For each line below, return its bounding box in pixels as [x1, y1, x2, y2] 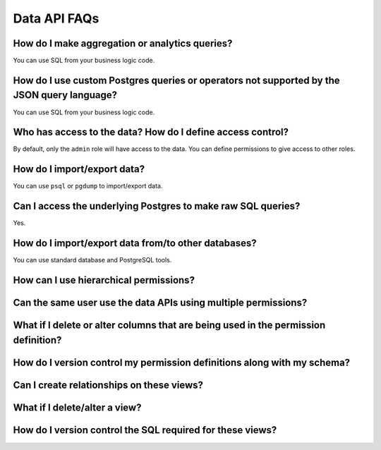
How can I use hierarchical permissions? [13, 274, 195, 286]
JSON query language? [13, 89, 118, 102]
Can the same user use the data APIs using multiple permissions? [13, 297, 308, 309]
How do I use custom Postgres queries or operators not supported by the [13, 74, 340, 86]
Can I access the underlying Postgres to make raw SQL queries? [13, 200, 301, 212]
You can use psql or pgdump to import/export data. [13, 182, 163, 190]
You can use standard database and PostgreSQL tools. [13, 256, 172, 264]
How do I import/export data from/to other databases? [13, 237, 257, 250]
